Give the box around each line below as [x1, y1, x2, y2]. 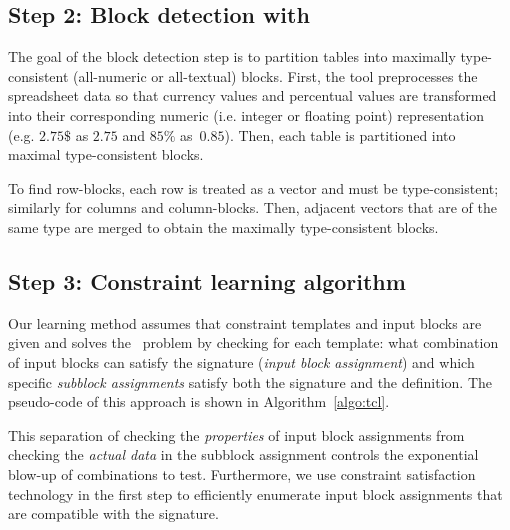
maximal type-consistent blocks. [8, 144, 204, 165]
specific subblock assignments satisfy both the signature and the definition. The [8, 371, 492, 392]
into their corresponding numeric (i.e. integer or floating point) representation [8, 104, 485, 125]
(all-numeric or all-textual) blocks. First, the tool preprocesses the [73, 65, 478, 86]
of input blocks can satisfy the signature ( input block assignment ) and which [8, 351, 475, 372]
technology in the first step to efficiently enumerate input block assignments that [8, 483, 503, 504]
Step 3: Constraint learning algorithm [8, 265, 406, 296]
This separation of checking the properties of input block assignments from [8, 424, 465, 445]
